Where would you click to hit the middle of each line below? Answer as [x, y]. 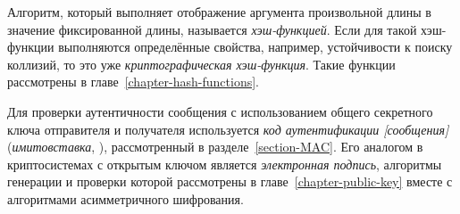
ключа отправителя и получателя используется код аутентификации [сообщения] [228, 129]
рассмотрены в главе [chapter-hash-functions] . [133, 82]
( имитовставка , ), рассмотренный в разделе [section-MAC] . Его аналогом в [215, 147]
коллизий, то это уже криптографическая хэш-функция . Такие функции [201, 64]
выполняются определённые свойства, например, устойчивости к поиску [255, 47]
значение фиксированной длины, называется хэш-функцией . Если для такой [212, 29]
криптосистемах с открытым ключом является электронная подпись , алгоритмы [225, 164]
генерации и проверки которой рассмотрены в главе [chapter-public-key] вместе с [230, 181]
